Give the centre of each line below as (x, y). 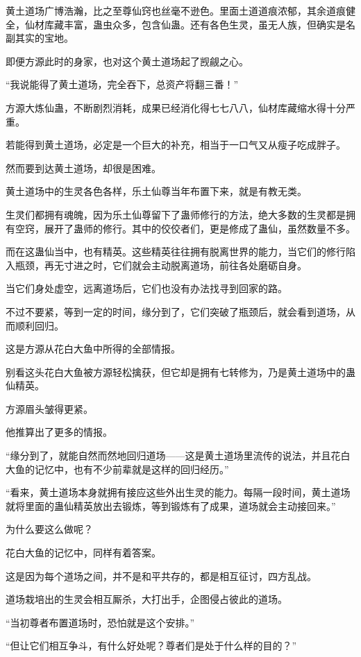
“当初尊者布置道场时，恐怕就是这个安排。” (100, 622)
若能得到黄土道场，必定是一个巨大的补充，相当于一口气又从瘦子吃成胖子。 (176, 145)
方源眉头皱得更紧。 (49, 408)
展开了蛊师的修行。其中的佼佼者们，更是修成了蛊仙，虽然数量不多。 (200, 228)
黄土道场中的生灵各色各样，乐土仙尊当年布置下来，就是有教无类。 (156, 191)
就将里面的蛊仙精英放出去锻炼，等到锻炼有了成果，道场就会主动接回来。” (171, 505)
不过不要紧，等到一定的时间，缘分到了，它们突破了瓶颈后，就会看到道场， (176, 311)
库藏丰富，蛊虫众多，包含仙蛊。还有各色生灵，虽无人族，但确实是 (195, 24)
